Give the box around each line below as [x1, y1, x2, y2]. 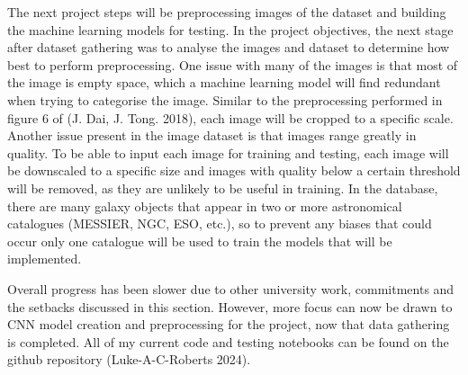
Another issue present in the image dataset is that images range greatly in [7, 126, 417, 145]
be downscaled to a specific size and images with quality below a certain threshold [7, 161, 461, 180]
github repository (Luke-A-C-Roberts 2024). [7, 350, 251, 369]
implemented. [7, 249, 82, 268]
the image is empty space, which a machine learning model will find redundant [7, 73, 441, 92]
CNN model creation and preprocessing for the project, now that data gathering [7, 315, 450, 334]
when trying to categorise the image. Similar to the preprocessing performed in [7, 90, 443, 109]
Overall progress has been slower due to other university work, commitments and [7, 279, 454, 298]
